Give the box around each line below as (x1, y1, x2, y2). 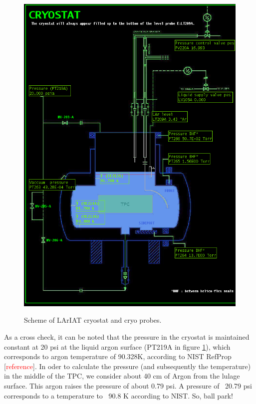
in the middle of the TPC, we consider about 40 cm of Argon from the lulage (4, 371, 240, 381)
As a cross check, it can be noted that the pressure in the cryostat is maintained (4, 331, 250, 342)
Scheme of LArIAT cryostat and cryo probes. (24, 315, 162, 325)
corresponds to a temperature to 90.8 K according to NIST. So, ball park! (4, 390, 233, 401)
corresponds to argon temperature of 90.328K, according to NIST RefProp (4, 351, 232, 362)
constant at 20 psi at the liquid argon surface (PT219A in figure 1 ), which (4, 341, 231, 352)
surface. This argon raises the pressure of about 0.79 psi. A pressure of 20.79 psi (4, 380, 252, 391)
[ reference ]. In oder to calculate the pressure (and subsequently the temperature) (4, 361, 251, 371)
